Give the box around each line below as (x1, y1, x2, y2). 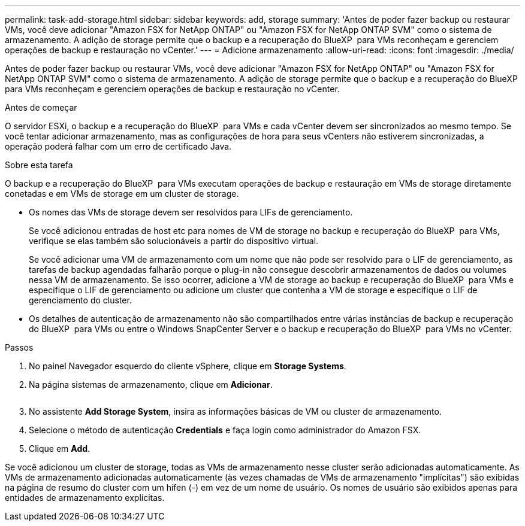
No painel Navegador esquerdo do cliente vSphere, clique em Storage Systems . (29, 361, 346, 371)
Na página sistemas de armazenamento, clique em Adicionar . (29, 379, 273, 390)
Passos (5, 342, 34, 352)
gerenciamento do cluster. (29, 295, 132, 305)
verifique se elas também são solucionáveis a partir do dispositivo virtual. (29, 236, 319, 246)
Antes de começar (5, 102, 77, 113)
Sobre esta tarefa (5, 160, 73, 170)
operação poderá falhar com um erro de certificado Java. (5, 141, 232, 151)
